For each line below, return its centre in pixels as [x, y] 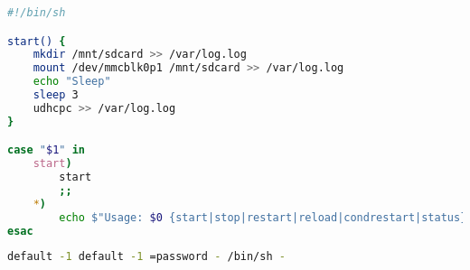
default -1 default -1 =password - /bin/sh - [146, 257]
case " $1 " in [46, 150]
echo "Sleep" [72, 82]
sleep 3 [56, 95]
